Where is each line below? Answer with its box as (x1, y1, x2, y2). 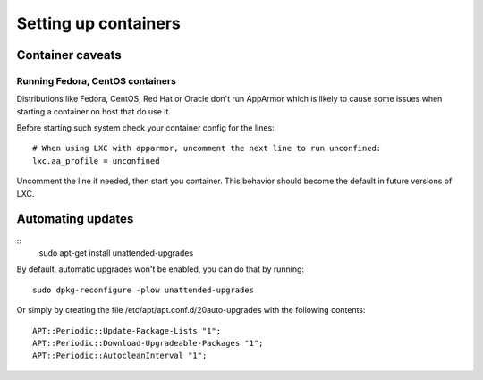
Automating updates (16, 211, 134, 227)
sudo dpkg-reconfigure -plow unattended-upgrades (32, 284, 255, 295)
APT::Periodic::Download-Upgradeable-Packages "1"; (32, 338, 264, 348)
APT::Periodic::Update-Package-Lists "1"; (32, 325, 222, 335)
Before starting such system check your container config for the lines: (16, 122, 275, 133)
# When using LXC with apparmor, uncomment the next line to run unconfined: (32, 143, 382, 154)
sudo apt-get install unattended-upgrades (38, 247, 194, 258)
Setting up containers (16, 13, 181, 33)
